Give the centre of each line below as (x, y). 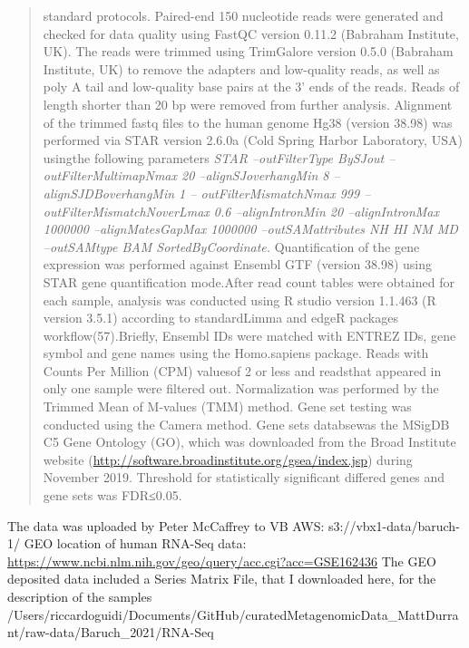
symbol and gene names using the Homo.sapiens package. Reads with (236, 353)
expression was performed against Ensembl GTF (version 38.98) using (237, 264)
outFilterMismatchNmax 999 (280, 193)
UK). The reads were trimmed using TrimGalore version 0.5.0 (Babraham (248, 51)
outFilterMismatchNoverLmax (126, 211)
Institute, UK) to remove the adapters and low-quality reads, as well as (241, 68)
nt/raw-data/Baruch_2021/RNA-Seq (111, 632)
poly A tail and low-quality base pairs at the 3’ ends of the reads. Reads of (251, 87)
